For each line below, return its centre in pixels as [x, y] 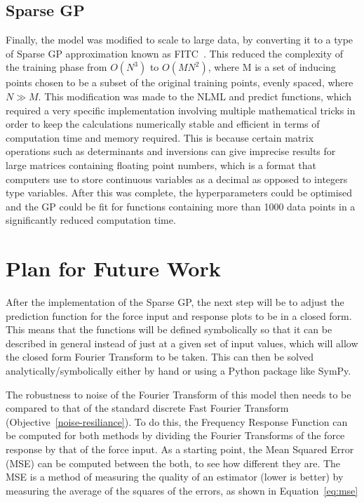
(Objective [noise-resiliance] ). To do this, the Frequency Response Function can [177, 421]
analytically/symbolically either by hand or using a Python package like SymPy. [178, 371]
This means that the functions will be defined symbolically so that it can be [169, 329]
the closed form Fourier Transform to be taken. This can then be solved [160, 357]
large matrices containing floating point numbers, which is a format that [161, 165]
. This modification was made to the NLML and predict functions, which [195, 96]
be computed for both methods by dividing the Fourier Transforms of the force [175, 435]
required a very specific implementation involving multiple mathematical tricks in [181, 110]
